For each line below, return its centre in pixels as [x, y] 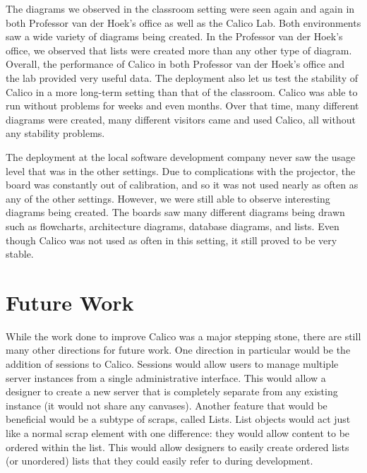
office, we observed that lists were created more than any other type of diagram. [179, 50]
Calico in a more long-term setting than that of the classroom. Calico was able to [182, 91]
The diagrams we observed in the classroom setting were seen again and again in [180, 8]
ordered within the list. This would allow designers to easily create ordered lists [178, 447]
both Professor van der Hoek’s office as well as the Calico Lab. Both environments [183, 22]
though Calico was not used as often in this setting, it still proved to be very [172, 240]
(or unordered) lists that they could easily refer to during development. [160, 461]
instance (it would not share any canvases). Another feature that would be [167, 405]
